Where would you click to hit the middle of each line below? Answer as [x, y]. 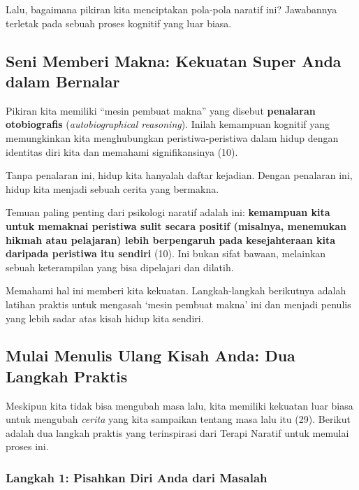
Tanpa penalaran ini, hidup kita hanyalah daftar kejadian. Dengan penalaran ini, [179, 175]
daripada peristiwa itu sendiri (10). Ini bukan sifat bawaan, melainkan [166, 253]
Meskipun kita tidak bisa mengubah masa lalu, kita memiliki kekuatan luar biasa [179, 405]
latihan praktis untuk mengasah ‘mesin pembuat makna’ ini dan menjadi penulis [178, 304]
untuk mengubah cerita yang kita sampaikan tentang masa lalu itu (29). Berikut [178, 419]
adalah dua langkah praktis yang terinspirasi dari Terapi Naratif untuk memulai [177, 432]
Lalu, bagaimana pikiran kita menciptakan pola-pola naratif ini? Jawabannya [171, 9]
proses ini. [27, 446]
